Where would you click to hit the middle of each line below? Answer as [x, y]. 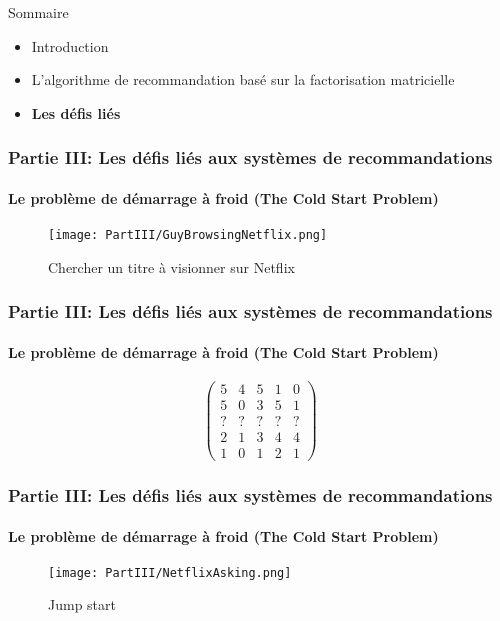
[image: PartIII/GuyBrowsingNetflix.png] [188, 235]
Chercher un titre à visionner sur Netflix [171, 266]
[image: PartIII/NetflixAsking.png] [170, 572]
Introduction [70, 45]
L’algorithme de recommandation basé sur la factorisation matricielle [243, 79]
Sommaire [38, 12]
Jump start [82, 604]
